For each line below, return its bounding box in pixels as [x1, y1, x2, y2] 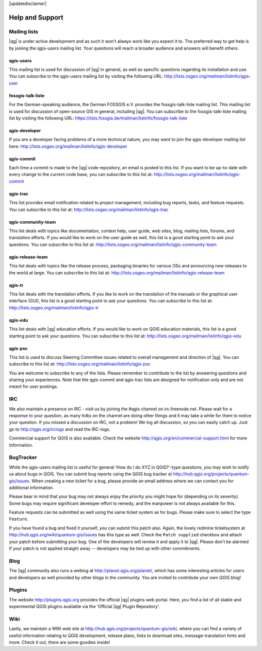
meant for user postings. [9, 384, 58, 389]
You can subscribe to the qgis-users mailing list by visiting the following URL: [9, 73, 164, 79]
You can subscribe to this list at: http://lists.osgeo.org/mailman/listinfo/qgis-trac [9, 207, 169, 212]
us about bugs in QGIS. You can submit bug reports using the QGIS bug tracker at [9, 471, 172, 477]
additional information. [9, 484, 54, 491]
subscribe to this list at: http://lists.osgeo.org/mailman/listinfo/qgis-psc [9, 361, 151, 367]
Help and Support [9, 13, 64, 21]
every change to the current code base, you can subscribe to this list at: [9, 172, 153, 177]
